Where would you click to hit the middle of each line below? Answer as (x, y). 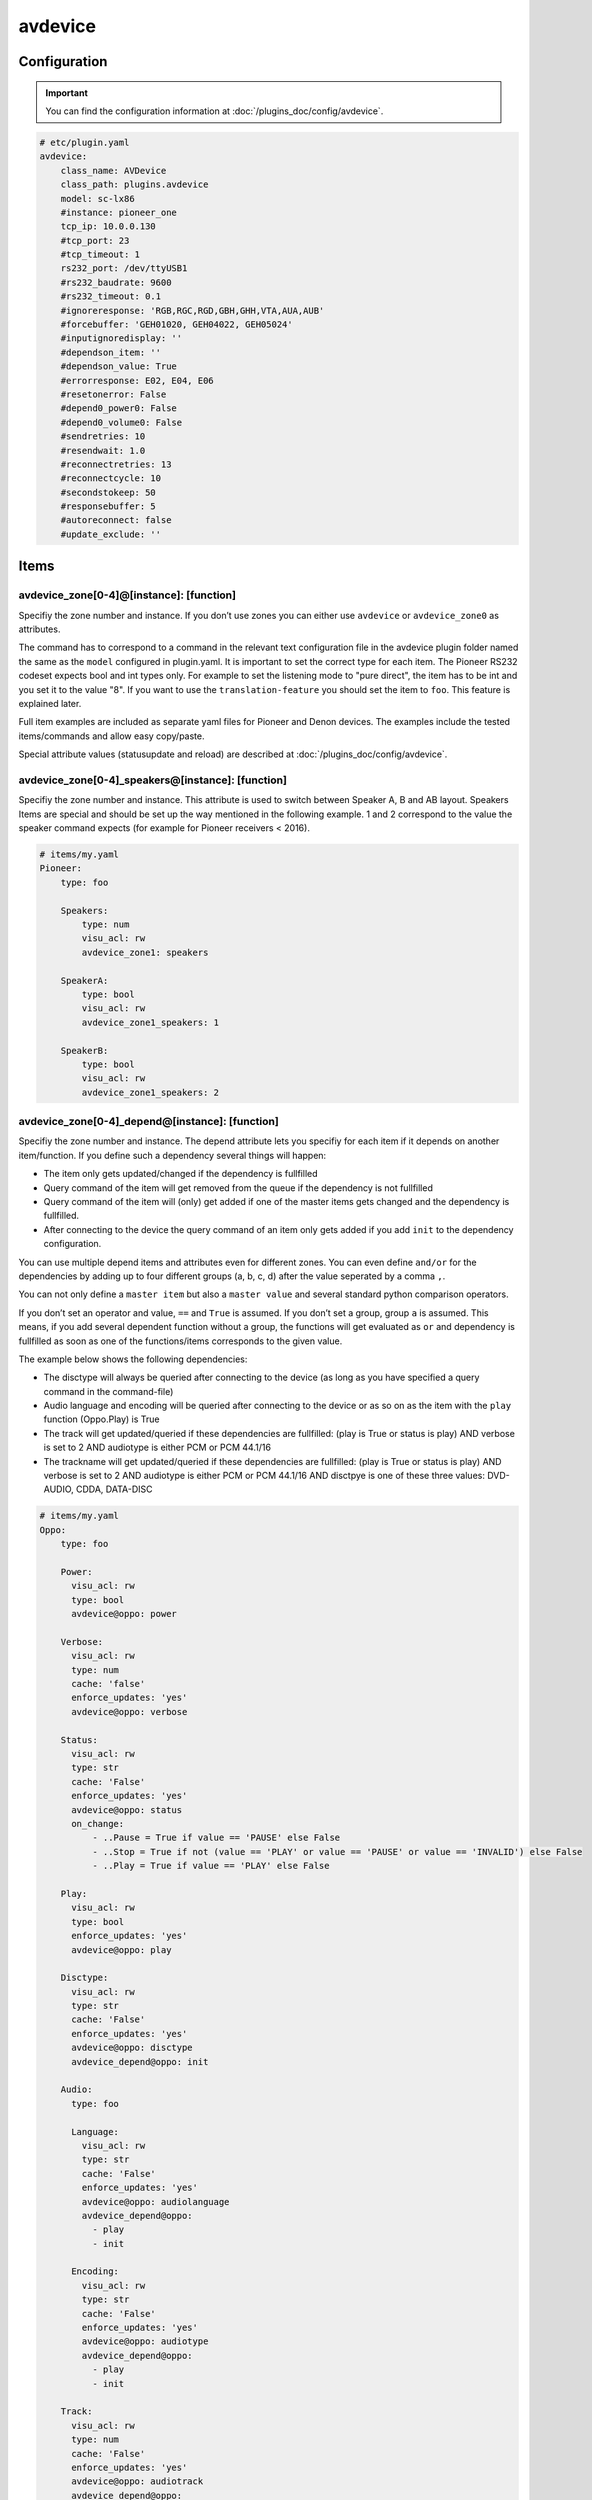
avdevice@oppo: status (127, 1809)
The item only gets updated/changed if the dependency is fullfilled (181, 1174)
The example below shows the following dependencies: (133, 1359)
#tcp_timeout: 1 (100, 254)
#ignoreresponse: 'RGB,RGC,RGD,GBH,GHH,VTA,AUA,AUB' (192, 310)
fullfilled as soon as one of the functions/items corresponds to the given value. (180, 1341)
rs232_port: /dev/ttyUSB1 (124, 268)
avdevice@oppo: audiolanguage (155, 2201)
